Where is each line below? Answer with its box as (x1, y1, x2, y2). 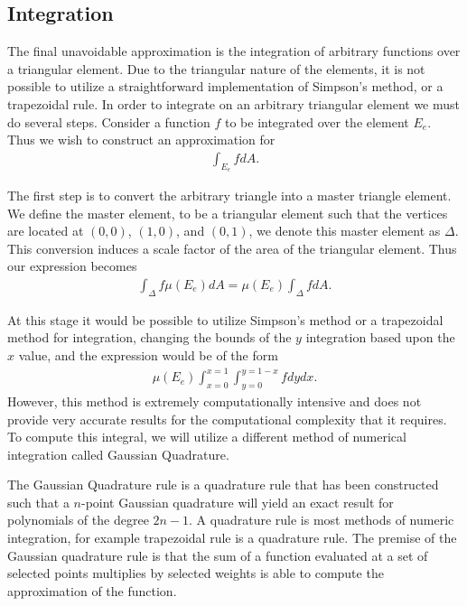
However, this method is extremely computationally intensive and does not (7, 391, 422, 410)
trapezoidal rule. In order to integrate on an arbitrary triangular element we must (7, 94, 460, 113)
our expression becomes (7, 256, 137, 275)
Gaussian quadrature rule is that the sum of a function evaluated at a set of (7, 545, 428, 564)
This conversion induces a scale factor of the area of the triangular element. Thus (7, 238, 457, 257)
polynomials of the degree (7, 510, 149, 529)
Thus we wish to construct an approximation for (7, 130, 276, 149)
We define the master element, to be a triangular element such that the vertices (7, 203, 448, 222)
